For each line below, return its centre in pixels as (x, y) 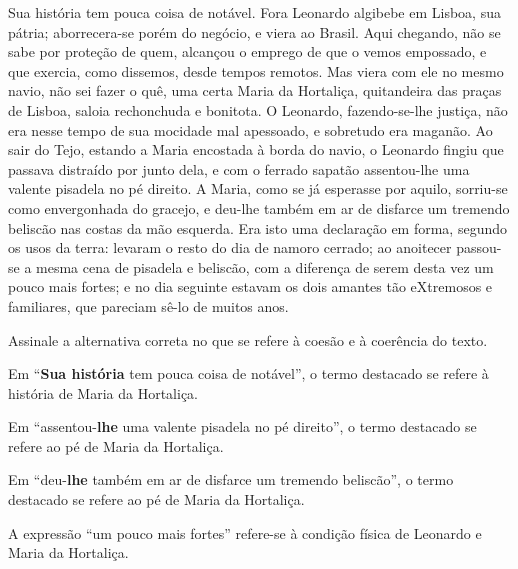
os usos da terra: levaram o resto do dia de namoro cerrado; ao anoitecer (230, 247)
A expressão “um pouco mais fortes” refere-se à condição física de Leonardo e (245, 532)
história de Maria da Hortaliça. (103, 392)
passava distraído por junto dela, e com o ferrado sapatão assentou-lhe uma (239, 168)
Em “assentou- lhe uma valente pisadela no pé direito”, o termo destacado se (242, 426)
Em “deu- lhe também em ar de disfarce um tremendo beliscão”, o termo (231, 479)
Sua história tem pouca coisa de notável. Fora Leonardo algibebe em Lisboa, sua (254, 12)
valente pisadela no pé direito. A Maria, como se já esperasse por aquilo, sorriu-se (258, 188)
